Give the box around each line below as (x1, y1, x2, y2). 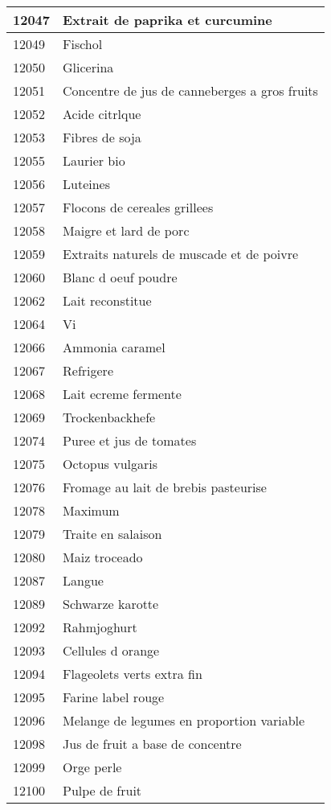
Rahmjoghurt (63, 618, 137, 636)
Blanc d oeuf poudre (63, 268, 178, 286)
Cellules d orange (63, 641, 160, 660)
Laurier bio (63, 151, 125, 170)
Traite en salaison (63, 524, 162, 543)
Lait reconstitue (63, 291, 152, 310)
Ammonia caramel (63, 338, 165, 356)
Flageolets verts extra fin (63, 664, 202, 683)
